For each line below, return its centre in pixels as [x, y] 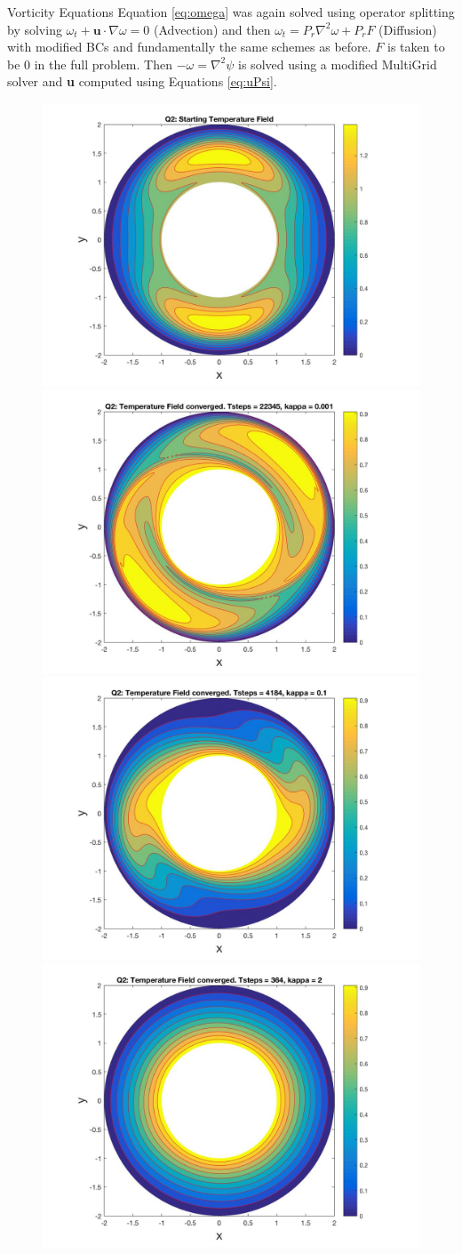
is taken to [416, 47]
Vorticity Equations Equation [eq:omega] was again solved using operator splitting [231, 12]
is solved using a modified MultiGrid [338, 64]
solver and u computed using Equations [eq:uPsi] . [142, 81]
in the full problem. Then [103, 64]
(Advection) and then [212, 29]
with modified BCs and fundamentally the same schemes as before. [189, 47]
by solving [35, 29]
